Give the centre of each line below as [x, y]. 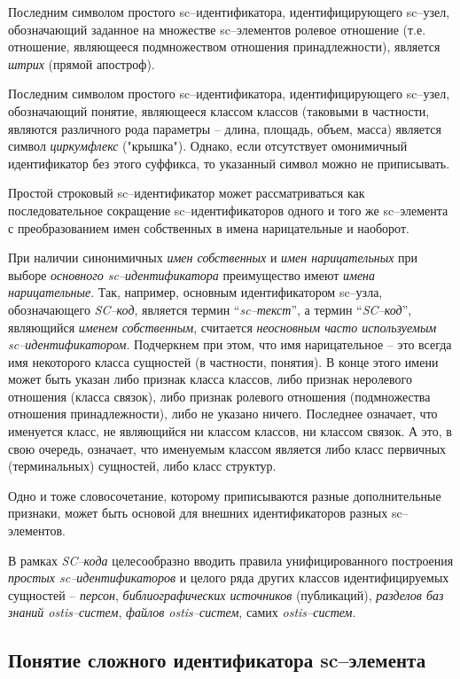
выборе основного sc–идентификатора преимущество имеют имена [192, 274]
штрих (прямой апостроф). [82, 63]
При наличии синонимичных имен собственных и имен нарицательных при [213, 258]
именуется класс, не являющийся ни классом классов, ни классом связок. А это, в [230, 431]
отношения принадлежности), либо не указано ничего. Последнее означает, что [223, 414]
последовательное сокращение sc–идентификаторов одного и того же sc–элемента [228, 210]
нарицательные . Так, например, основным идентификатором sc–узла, [195, 292]
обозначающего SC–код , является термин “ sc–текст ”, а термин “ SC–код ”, [210, 309]
